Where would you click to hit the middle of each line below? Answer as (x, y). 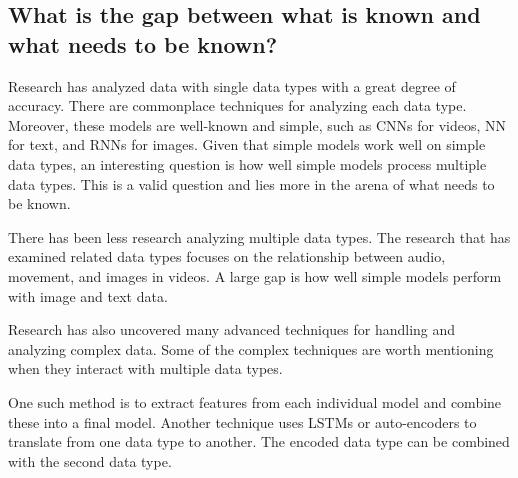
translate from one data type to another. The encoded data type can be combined (259, 441)
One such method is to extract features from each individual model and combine (255, 401)
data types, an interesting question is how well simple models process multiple (247, 163)
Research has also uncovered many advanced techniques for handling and (232, 329)
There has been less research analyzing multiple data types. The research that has (259, 236)
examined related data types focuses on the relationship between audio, (227, 256)
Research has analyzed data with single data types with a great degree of (232, 85)
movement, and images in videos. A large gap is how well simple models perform (255, 275)
